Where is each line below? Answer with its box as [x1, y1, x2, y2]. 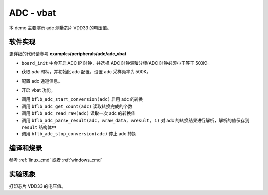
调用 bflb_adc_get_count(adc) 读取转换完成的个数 [21, 103, 133, 109]
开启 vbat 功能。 [21, 87, 55, 93]
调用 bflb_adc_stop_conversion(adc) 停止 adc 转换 [21, 131, 136, 137]
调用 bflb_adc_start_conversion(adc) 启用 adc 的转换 [21, 96, 143, 102]
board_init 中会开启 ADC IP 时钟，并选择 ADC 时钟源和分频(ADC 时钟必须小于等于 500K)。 [21, 60, 213, 65]
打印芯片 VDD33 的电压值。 [9, 183, 66, 189]
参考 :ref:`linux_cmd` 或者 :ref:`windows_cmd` [9, 157, 102, 163]
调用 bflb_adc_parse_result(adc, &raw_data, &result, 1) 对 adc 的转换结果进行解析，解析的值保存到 [21, 117, 250, 123]
